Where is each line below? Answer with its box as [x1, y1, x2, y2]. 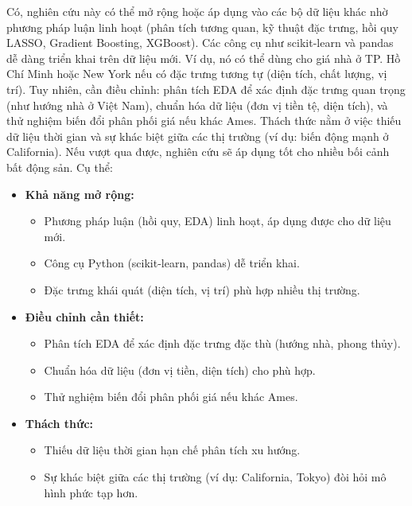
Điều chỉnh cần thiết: [25, 308, 144, 325]
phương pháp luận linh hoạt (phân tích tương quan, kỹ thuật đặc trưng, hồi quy [6, 18, 398, 35]
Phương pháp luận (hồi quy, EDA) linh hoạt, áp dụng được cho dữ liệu [44, 212, 391, 229]
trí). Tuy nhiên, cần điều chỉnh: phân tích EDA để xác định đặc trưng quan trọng [6, 80, 406, 97]
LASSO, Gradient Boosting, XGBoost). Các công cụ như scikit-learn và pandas [6, 34, 394, 51]
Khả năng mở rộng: [25, 185, 134, 202]
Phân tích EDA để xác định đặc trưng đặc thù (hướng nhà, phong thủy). [44, 335, 401, 352]
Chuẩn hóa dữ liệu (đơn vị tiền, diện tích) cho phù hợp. [44, 361, 316, 378]
